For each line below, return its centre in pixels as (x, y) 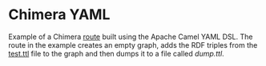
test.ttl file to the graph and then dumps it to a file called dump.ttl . (116, 53)
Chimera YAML (59, 15)
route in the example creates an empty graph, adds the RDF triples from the (133, 45)
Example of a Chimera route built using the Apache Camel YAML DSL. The (131, 37)
